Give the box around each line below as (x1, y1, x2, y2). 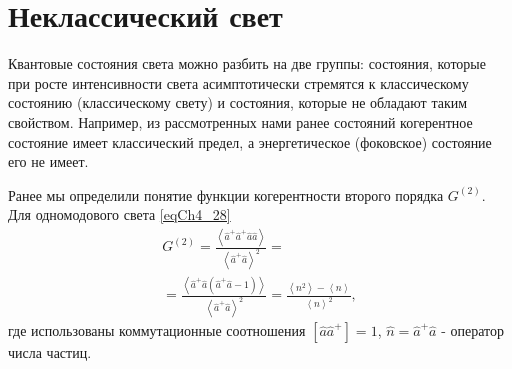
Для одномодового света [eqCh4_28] (8, 204, 231, 225)
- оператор (441, 320, 504, 341)
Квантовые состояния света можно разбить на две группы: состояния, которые (8, 53, 486, 74)
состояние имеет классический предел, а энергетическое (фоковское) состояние (8, 131, 492, 152)
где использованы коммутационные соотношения (8, 320, 306, 341)
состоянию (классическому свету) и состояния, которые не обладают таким (8, 92, 468, 113)
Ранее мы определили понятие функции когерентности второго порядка (8, 184, 444, 205)
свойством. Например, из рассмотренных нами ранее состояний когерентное (8, 111, 473, 132)
